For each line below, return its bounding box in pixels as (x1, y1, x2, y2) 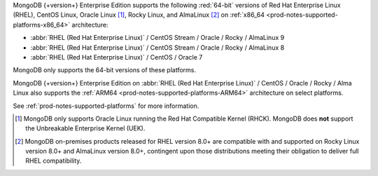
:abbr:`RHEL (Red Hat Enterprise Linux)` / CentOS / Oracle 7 (30, 53, 203, 61)
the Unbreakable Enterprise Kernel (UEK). (25, 124, 146, 133)
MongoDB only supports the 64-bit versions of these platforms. (13, 66, 196, 74)
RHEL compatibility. (25, 156, 82, 165)
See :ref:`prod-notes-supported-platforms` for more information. (13, 102, 199, 110)
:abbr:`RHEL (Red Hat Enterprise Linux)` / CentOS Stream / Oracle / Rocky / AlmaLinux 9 (30, 34, 285, 42)
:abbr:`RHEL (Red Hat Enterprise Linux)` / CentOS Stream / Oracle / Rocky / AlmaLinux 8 (30, 43, 285, 52)
